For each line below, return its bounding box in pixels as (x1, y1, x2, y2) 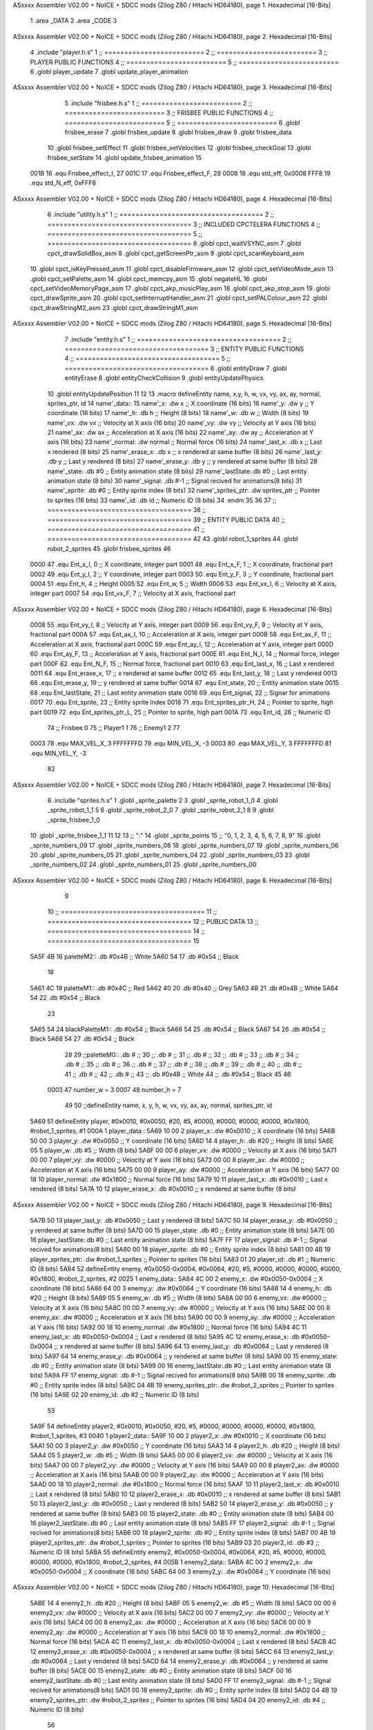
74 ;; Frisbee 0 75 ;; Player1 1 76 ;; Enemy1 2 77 (47, 724, 180, 731)
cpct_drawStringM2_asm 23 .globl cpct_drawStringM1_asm (30, 303, 198, 311)
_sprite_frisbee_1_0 (47, 815, 100, 823)
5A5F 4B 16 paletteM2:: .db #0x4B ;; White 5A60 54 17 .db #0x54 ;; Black (30, 952, 239, 961)
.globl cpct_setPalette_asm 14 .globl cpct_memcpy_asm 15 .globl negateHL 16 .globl (30, 274, 267, 283)
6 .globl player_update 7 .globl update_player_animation (30, 67, 189, 75)
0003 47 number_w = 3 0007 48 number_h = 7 (47, 1085, 182, 1093)
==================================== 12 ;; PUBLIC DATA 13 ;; (47, 917, 259, 925)
